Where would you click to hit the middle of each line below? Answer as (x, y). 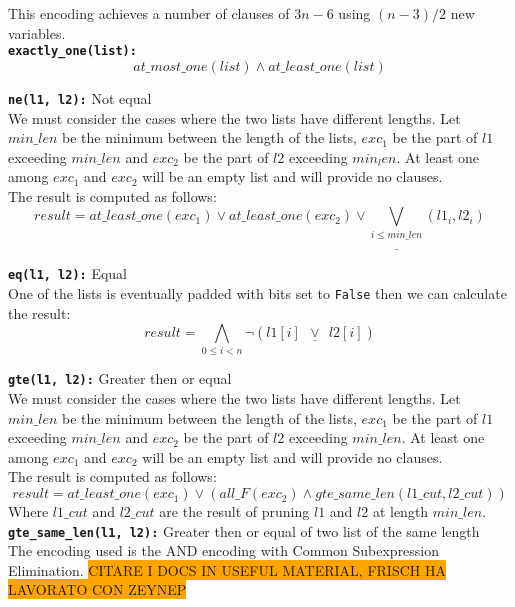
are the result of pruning (234, 511)
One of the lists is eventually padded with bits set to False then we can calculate (257, 292)
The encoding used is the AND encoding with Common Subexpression (224, 550)
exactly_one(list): (72, 51)
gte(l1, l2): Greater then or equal (120, 378)
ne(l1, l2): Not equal (80, 97)
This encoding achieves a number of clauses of (149, 13)
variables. (37, 32)
